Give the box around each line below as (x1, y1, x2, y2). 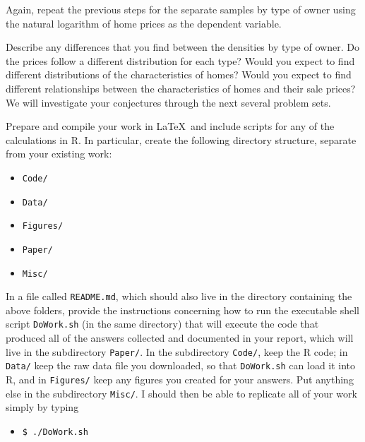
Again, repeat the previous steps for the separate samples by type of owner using (6, 2, 356, 16)
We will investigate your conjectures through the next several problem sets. (6, 95, 331, 109)
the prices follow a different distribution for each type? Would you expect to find (6, 53, 355, 68)
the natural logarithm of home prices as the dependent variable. (6, 16, 282, 30)
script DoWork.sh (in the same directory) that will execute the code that (6, 316, 319, 331)
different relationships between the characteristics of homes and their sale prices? (6, 80, 356, 95)
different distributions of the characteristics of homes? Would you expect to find (6, 67, 352, 82)
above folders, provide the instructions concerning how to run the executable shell (6, 302, 360, 317)
